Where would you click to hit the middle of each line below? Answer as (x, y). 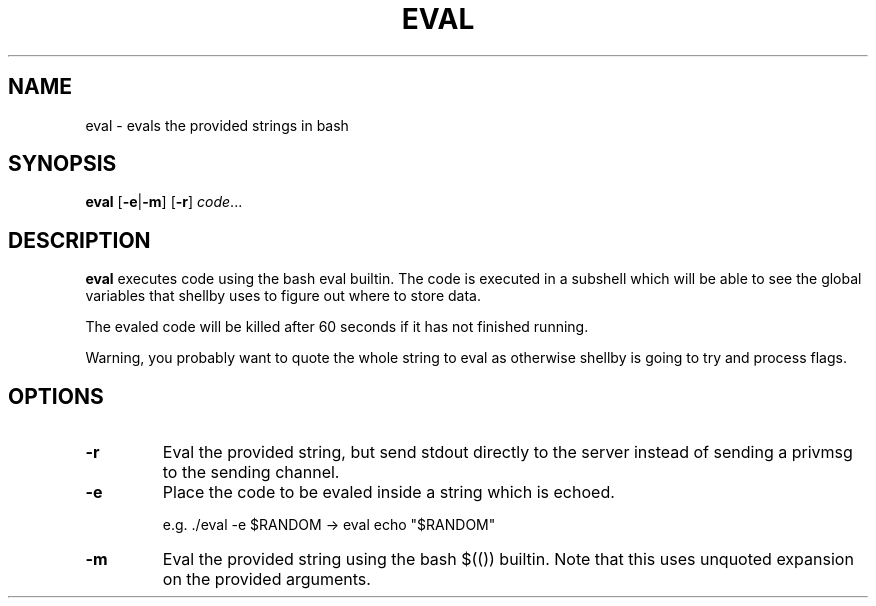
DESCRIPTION (79, 240)
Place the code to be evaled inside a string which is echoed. (388, 492)
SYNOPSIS (62, 164)
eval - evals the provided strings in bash (217, 125)
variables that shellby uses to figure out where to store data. (283, 296)
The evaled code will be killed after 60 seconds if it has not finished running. (337, 327)
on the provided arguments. (266, 579)
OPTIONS (56, 396)
